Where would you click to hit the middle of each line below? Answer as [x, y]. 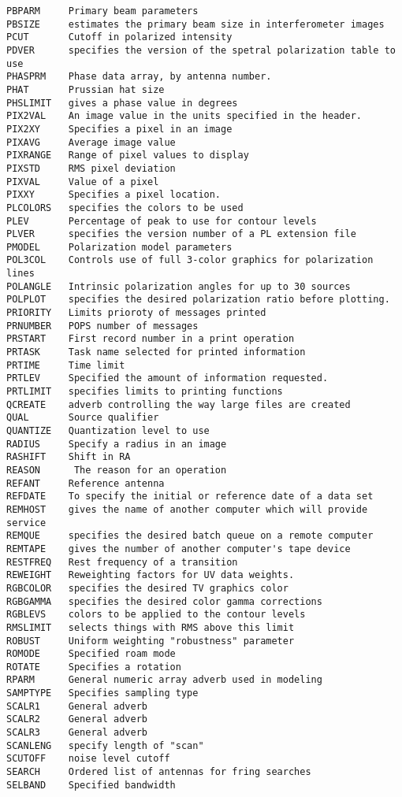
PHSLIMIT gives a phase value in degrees [122, 103]
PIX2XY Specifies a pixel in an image [119, 129]
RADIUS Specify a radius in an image [117, 444]
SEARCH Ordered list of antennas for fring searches [159, 772]
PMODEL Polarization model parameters [119, 247]
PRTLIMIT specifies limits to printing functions [145, 392]
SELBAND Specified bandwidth [91, 785]
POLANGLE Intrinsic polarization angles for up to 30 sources [179, 286]
